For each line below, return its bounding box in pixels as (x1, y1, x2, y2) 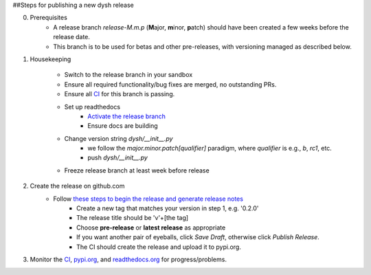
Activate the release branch (87, 112, 166, 120)
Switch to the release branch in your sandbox (64, 71, 193, 79)
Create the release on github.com (30, 182, 125, 190)
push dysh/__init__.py (87, 153, 148, 162)
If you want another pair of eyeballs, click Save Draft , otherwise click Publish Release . (76, 233, 319, 241)
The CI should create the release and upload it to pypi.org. (76, 243, 242, 251)
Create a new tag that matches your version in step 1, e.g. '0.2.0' (76, 204, 259, 212)
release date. (53, 33, 91, 41)
